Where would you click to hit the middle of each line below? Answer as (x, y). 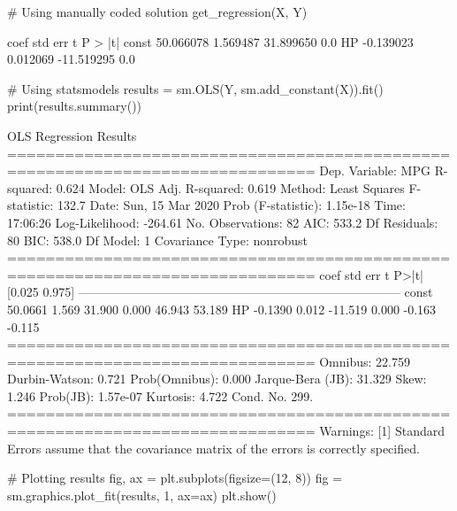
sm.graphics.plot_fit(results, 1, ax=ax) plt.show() (142, 495)
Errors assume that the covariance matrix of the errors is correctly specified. (213, 448)
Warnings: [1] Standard (382, 431)
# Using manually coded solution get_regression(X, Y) (157, 12)
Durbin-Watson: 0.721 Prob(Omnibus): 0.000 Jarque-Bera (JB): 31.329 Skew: (217, 379)
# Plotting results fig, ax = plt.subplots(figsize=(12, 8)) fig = (175, 478)
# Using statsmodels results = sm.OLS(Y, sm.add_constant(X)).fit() (195, 88)
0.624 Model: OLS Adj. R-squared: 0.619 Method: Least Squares (230, 187)
